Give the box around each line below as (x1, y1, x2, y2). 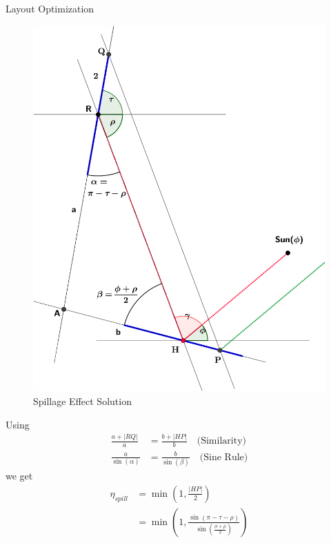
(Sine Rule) (199, 452, 248, 462)
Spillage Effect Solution (33, 393, 132, 408)
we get (6, 468, 33, 483)
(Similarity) (197, 436, 246, 446)
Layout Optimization (6, 1, 94, 15)
